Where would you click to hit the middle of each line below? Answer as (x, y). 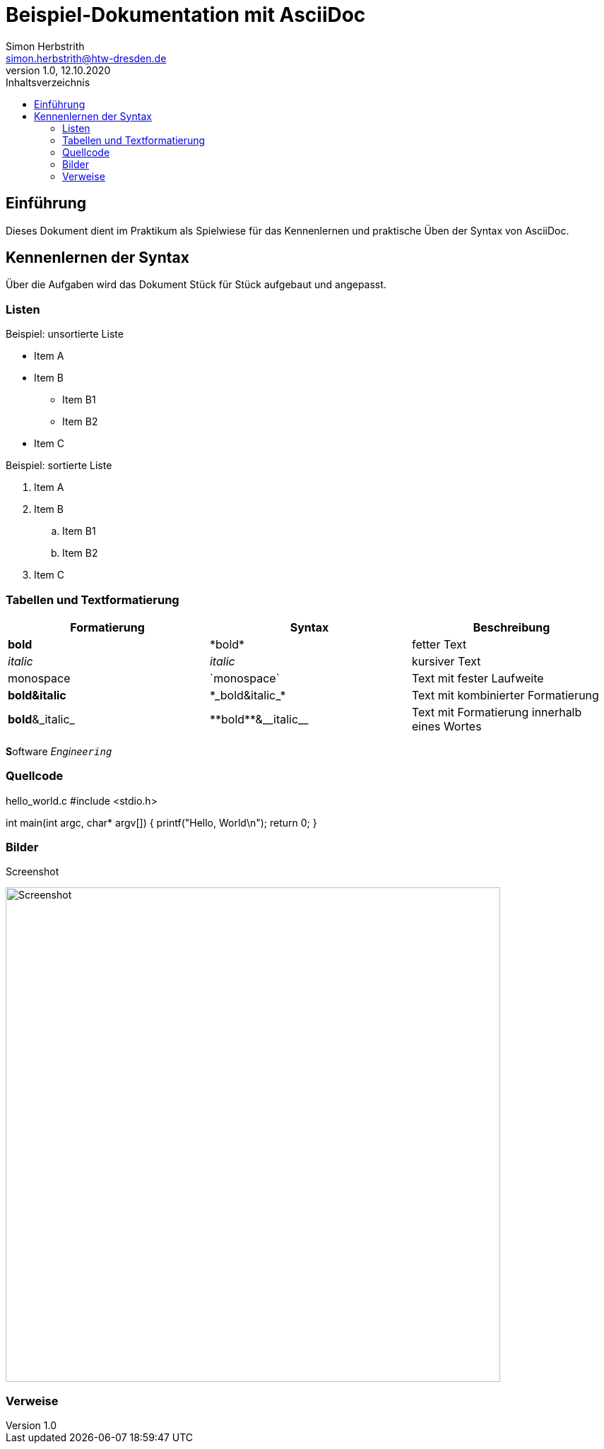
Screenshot (32, 872)
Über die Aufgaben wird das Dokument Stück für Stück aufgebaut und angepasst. (196, 285)
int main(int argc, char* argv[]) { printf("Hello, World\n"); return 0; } (161, 822)
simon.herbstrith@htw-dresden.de (86, 58)
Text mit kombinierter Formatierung (505, 695)
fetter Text (439, 644)
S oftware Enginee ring (59, 751)
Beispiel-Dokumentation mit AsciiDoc (186, 15)
